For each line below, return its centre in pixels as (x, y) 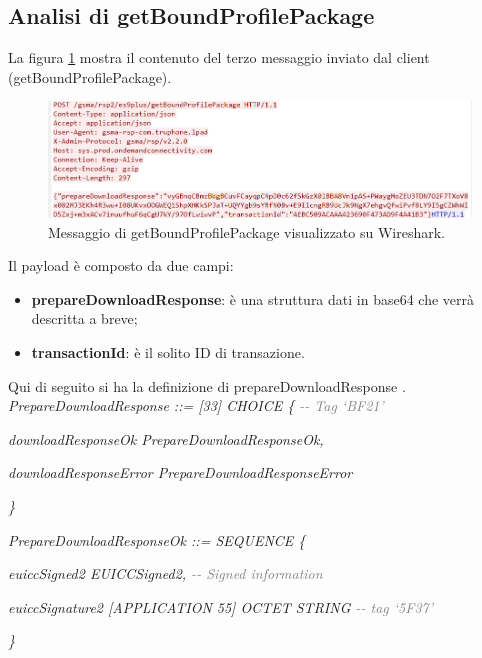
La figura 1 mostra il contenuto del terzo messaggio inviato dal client (219, 57)
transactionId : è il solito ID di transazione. (168, 351)
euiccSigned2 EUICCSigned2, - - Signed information (165, 573)
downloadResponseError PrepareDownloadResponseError (180, 472)
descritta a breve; (84, 318)
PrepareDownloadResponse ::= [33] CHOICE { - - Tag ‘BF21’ (196, 405)
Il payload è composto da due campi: (121, 265)
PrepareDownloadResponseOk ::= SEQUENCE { (157, 539)
